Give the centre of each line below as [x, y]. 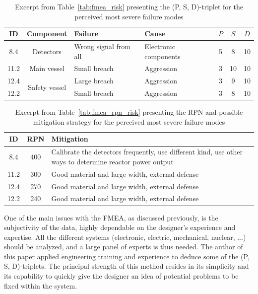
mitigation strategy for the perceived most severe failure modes [129, 121]
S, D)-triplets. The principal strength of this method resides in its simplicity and [127, 266]
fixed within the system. [41, 285]
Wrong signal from [102, 46]
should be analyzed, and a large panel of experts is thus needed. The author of [124, 247]
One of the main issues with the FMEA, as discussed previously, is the [111, 217]
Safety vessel [47, 87]
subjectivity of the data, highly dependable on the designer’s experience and [120, 227]
